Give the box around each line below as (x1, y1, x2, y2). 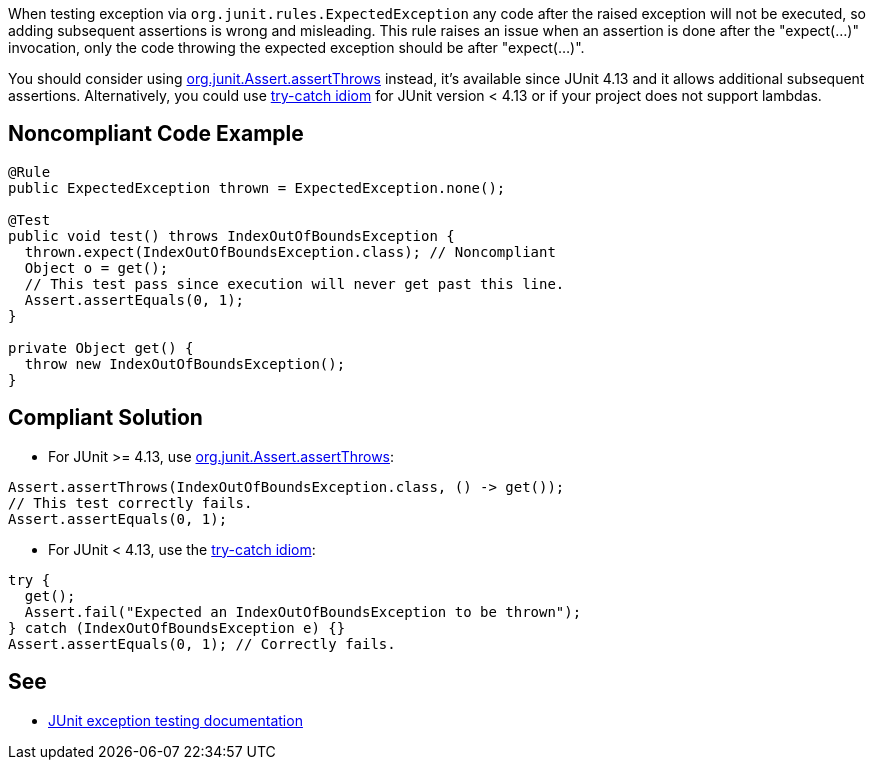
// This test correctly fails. (8, 494, 253, 511)
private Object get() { (8, 339, 194, 356)
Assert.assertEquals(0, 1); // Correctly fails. (8, 635, 396, 652)
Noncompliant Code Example (8, 121, 304, 147)
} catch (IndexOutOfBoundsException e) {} (8, 619, 346, 636)
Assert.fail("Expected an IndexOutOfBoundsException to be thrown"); (24, 603, 582, 620)
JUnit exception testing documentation (48, 711, 303, 729)
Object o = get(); (24, 259, 169, 276)
